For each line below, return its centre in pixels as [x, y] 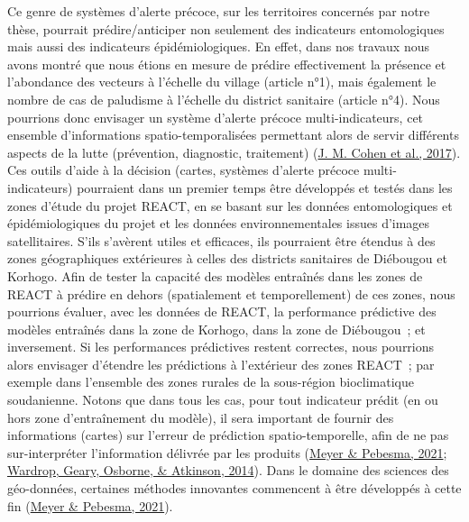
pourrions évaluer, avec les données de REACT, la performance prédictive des [222, 311]
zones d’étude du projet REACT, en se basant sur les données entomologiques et [230, 205]
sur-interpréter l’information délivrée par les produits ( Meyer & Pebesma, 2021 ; [227, 452]
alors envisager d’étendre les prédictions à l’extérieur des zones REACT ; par [221, 364]
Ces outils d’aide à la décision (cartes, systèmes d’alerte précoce [184, 170]
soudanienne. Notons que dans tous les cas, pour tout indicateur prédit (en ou [223, 400]
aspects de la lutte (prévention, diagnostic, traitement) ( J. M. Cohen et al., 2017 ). [234, 152]
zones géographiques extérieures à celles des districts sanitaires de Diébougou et [227, 258]
